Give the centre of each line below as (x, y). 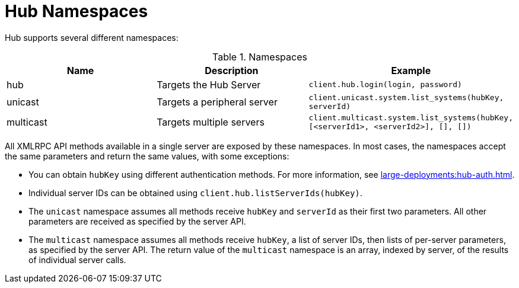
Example (411, 70)
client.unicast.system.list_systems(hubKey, (406, 97)
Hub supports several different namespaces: (92, 37)
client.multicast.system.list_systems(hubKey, (411, 117)
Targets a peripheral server (217, 102)
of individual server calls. (77, 260)
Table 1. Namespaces (260, 57)
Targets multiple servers (211, 122)
